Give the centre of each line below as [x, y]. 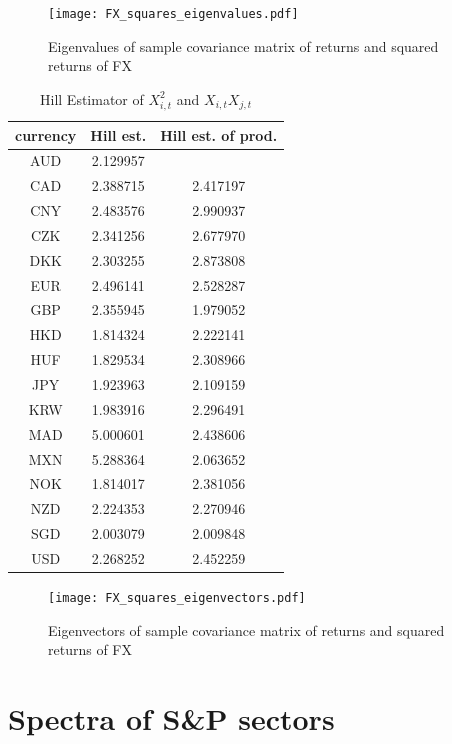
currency [46, 134]
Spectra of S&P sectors [171, 718]
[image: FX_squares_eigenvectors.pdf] [177, 598]
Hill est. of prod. [219, 134]
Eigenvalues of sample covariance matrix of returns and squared [243, 45]
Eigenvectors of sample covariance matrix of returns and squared [246, 629]
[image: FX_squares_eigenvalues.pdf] [173, 14]
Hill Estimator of [92, 98]
